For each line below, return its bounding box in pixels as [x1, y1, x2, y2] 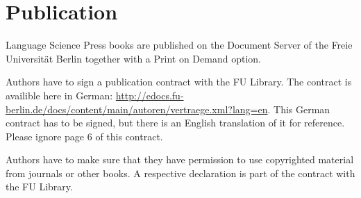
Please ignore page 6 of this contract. [6, 129, 163, 143]
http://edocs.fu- [115, 88, 184, 102]
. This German [267, 101, 330, 116]
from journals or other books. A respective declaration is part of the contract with [6, 165, 355, 180]
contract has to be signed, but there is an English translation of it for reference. [6, 115, 345, 130]
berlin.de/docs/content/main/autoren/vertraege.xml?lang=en [6, 101, 268, 116]
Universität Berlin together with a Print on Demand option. [6, 51, 261, 65]
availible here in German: [6, 88, 113, 102]
